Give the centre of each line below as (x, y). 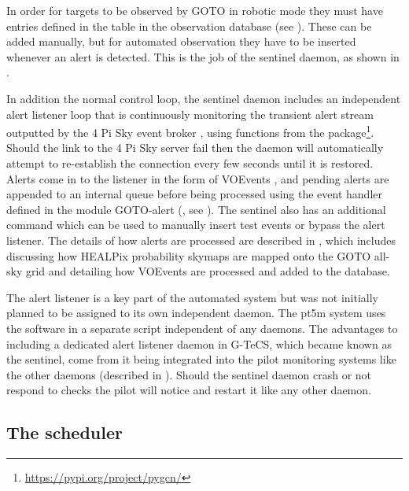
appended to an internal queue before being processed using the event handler (194, 194)
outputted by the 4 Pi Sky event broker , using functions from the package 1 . (190, 131)
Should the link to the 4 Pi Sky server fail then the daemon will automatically (195, 148)
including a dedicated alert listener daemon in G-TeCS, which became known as (199, 343)
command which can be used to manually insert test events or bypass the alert (196, 225)
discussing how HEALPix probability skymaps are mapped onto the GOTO (189, 255)
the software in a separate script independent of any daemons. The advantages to (202, 328)
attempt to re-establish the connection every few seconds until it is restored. (190, 163)
